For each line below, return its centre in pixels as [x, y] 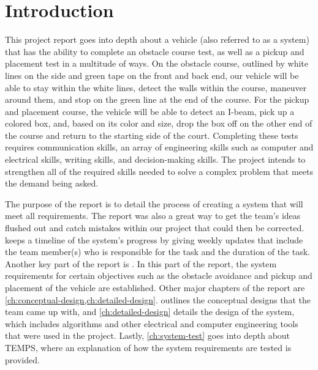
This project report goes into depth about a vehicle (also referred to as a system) [157, 39]
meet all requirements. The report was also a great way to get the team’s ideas [153, 216]
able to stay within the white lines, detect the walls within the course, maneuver [156, 87]
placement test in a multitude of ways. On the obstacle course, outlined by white [157, 63]
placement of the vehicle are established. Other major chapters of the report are [155, 287]
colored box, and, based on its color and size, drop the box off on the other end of [159, 123]
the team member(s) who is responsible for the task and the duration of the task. [157, 252]
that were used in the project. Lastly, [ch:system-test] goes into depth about [148, 335]
